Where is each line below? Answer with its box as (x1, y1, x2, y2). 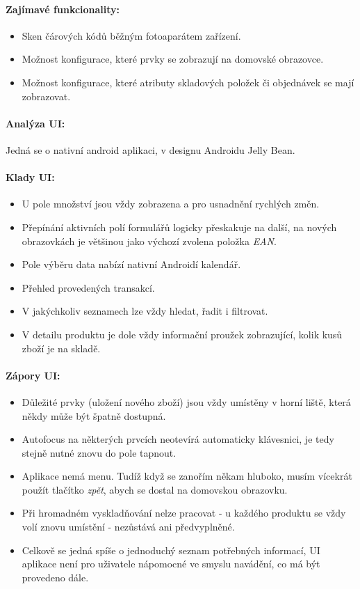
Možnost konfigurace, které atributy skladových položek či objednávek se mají (22, 74, 354, 89)
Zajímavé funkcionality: (6, 1, 120, 16)
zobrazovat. (22, 88, 71, 103)
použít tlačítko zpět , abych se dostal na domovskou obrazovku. (22, 482, 288, 496)
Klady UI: (6, 170, 55, 184)
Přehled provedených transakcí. (22, 280, 155, 294)
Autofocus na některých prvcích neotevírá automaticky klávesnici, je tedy (22, 432, 334, 446)
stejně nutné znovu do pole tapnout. (22, 445, 177, 460)
